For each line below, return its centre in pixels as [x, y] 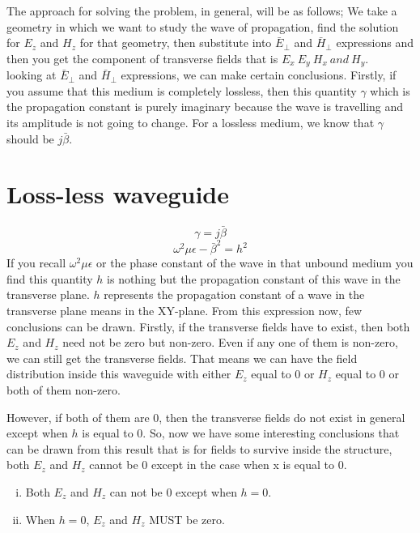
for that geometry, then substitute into [176, 43]
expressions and [375, 43]
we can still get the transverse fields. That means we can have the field [182, 358]
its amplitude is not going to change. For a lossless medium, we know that [191, 123]
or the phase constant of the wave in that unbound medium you [255, 263]
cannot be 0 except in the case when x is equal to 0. [218, 465]
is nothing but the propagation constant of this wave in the [254, 278]
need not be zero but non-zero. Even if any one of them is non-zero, [230, 342]
